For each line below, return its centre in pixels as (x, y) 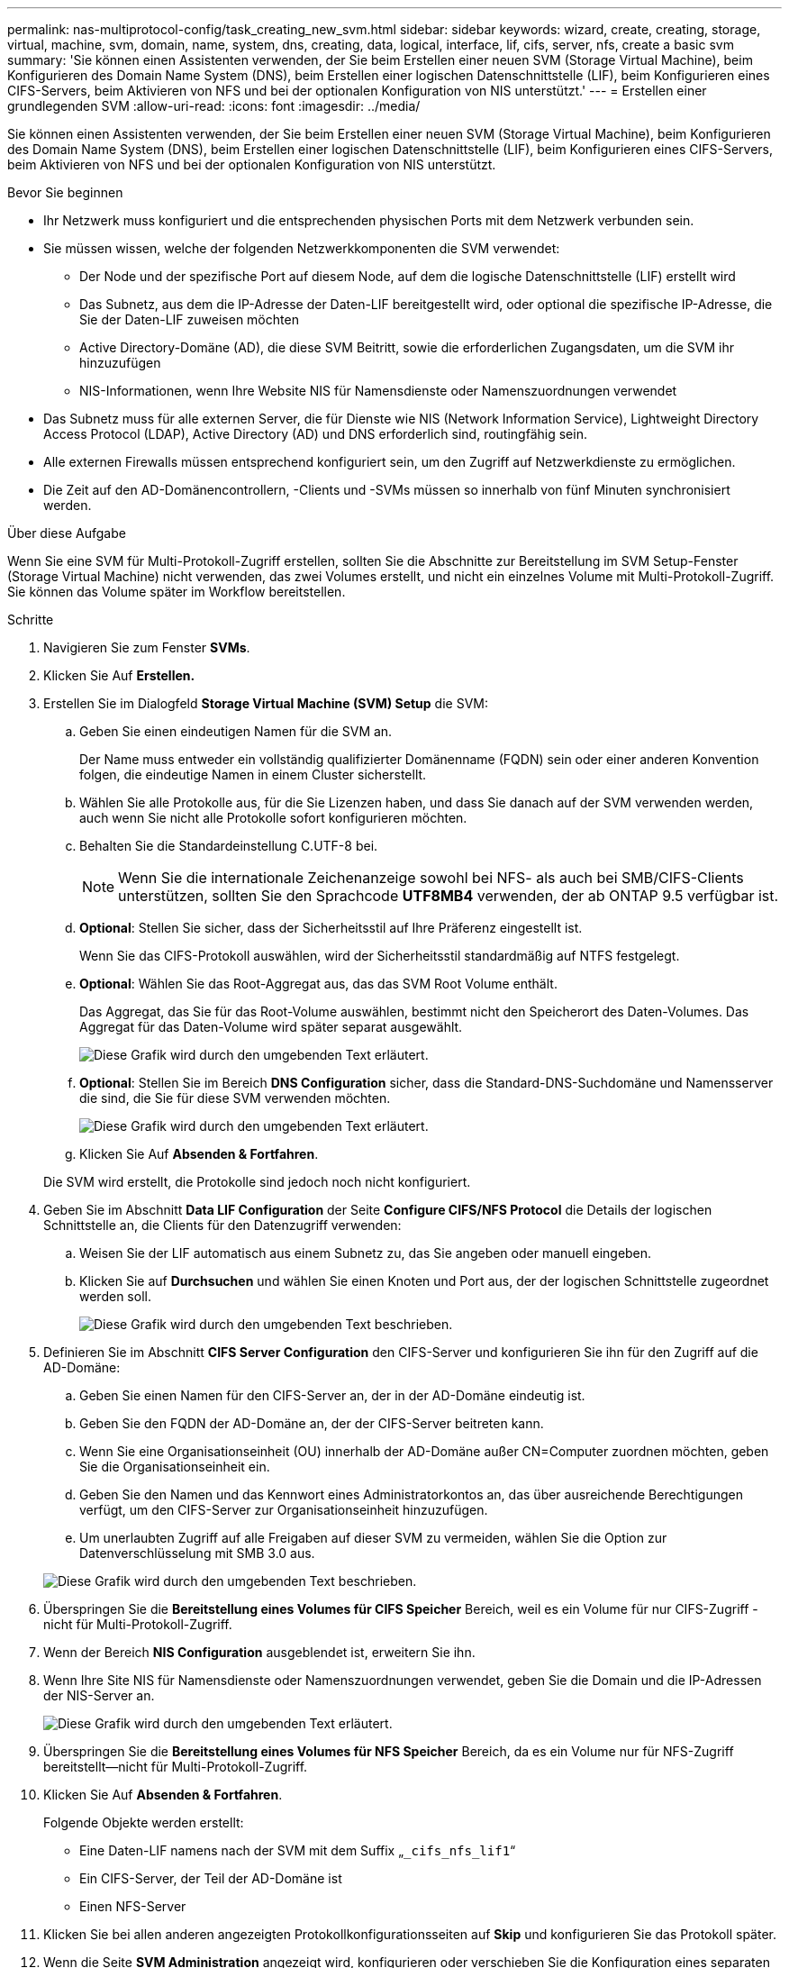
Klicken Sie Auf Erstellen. (119, 675)
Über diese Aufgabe (67, 533)
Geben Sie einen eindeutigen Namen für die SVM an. (236, 731)
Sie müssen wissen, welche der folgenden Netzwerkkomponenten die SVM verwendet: (302, 248)
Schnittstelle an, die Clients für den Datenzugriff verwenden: (222, 1225)
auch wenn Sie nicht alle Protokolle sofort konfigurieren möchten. (273, 818)
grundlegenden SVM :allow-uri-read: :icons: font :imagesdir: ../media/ (214, 106)
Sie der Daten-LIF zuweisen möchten (189, 319)
